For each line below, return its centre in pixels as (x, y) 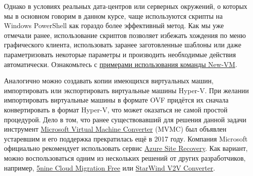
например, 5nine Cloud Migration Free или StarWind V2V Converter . (110, 167)
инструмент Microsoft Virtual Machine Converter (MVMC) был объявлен (115, 129)
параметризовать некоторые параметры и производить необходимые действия (120, 54)
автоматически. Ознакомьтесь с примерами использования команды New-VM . (121, 64)
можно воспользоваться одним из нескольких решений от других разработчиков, (125, 158)
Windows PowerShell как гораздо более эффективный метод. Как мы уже (114, 25)
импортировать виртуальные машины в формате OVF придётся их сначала (116, 100)
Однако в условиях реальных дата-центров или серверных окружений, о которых (126, 6)
